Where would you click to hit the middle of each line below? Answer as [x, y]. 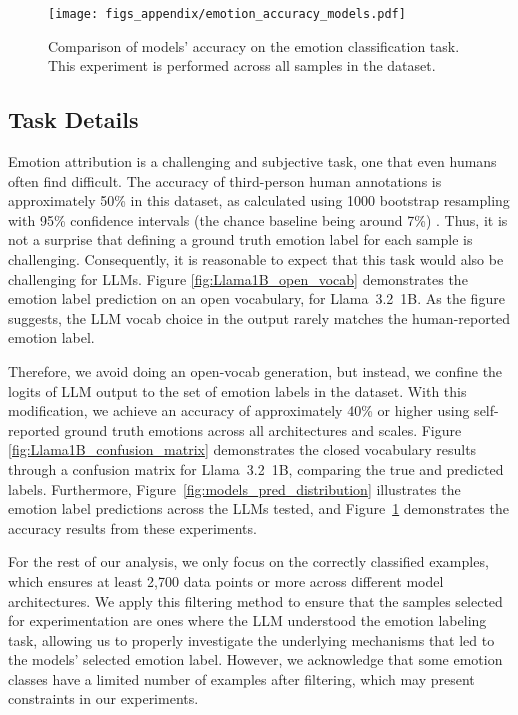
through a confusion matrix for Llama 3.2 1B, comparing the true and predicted [256, 468]
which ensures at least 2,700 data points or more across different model [226, 580]
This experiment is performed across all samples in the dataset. [242, 65]
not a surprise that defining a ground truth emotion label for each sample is [240, 239]
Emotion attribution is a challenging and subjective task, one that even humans [252, 161]
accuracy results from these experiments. [132, 527]
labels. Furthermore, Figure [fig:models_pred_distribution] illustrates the [234, 488]
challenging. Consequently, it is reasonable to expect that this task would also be [256, 259]
